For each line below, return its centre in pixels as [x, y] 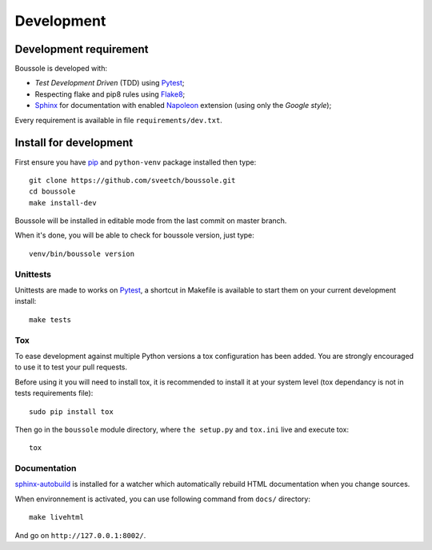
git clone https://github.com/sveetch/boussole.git [132, 180]
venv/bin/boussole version [82, 253]
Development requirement [82, 49]
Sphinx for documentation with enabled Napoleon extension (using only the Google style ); [183, 106]
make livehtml [56, 517]
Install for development [74, 143]
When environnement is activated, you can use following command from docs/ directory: [163, 499]
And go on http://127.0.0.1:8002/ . [80, 535]
